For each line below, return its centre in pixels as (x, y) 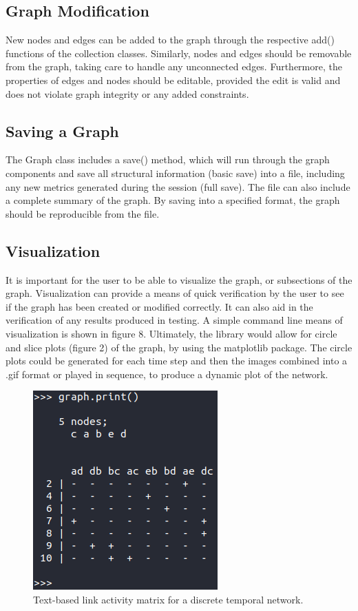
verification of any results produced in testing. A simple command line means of (174, 320)
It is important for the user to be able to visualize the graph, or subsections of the (179, 279)
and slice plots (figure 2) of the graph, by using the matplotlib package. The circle (179, 347)
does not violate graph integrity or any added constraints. (127, 93)
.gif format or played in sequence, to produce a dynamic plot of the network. (167, 374)
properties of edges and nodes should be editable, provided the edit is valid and (173, 80)
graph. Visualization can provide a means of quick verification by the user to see (175, 293)
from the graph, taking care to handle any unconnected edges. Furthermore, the (174, 66)
